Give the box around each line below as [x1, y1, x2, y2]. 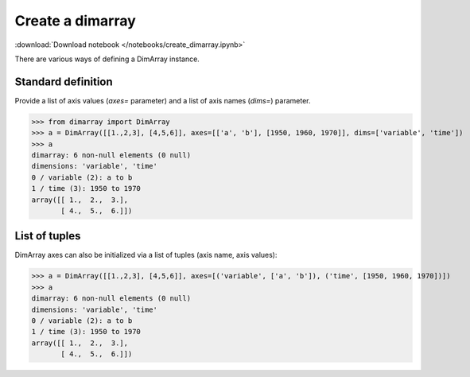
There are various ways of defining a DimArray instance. [14, 54, 200, 64]
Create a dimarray [14, 12, 137, 29]
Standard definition [14, 75, 113, 88]
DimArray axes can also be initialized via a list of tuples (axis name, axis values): [14, 251, 278, 260]
